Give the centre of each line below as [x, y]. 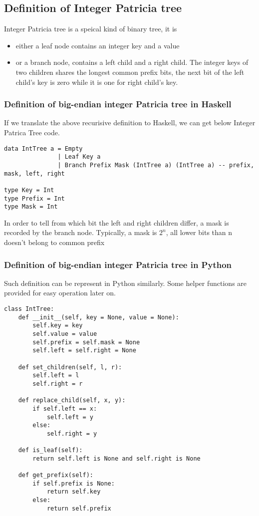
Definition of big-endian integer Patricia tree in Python [118, 264]
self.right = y [72, 433]
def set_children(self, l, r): [70, 367]
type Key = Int [29, 190]
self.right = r [58, 384]
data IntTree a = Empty [43, 148]
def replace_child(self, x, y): [72, 400]
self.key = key [58, 326]
